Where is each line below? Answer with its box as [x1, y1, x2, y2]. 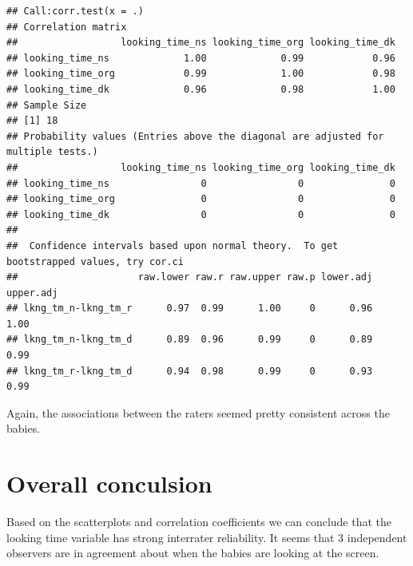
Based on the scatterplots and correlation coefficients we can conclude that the [6, 513, 392, 530]
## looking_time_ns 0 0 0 [6, 177, 395, 189]
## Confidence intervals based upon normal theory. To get [6, 239, 339, 251]
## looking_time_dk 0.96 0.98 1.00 [6, 83, 395, 95]
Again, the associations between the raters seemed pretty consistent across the [6, 404, 390, 421]
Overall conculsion [6, 467, 212, 500]
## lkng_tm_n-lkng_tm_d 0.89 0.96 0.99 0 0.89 [6, 334, 373, 346]
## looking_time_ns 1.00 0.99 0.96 [6, 52, 395, 64]
